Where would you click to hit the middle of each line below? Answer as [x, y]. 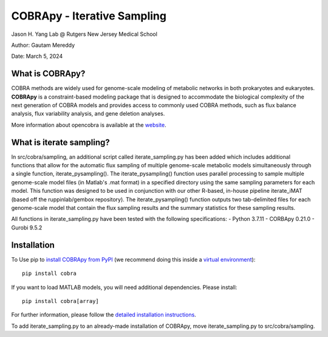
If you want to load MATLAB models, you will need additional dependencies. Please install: [124, 287]
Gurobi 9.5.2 [27, 228]
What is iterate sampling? [61, 142]
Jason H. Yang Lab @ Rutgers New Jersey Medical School [84, 34]
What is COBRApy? [48, 74]
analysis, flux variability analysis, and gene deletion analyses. [88, 114]
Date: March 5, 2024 [37, 56]
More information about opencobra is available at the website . [89, 125]
